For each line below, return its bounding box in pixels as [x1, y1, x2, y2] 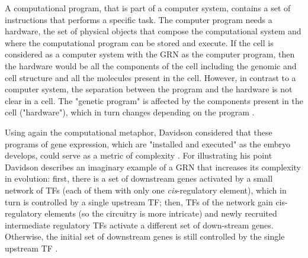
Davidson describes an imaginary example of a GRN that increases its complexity [5, 160, 301, 173]
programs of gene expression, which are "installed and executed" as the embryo [5, 137, 290, 150]
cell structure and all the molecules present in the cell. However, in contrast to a [5, 71, 296, 83]
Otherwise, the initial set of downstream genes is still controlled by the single [5, 230, 285, 243]
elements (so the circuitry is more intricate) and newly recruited [44, 207, 277, 220]
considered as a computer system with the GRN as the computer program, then [5, 48, 295, 60]
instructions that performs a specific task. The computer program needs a [5, 13, 272, 25]
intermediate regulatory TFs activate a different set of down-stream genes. [5, 218, 274, 231]
